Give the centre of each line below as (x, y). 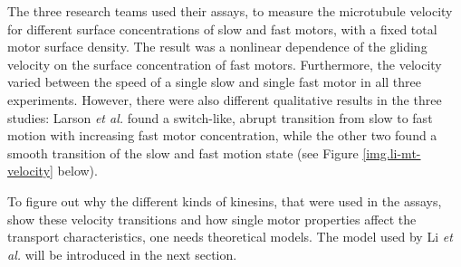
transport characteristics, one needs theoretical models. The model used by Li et (230, 237)
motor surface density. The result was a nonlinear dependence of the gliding (217, 47)
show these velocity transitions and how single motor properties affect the (212, 219)
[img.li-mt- (392, 153)
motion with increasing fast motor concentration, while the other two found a (222, 135)
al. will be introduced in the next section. (122, 254)
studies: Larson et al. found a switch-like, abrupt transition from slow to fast (220, 117)
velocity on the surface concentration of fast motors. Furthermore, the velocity (225, 64)
